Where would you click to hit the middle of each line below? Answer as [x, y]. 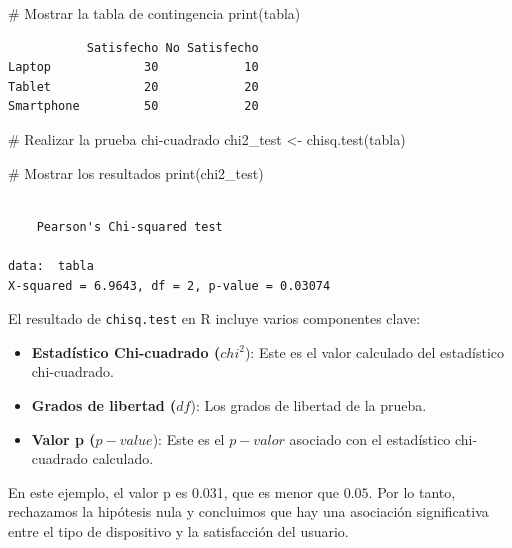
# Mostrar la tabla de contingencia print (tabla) [154, 13]
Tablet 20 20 [133, 86]
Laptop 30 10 [133, 67]
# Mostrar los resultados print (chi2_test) [136, 172]
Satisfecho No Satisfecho [172, 47]
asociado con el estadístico [370, 438]
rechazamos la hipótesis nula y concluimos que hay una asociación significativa [248, 511]
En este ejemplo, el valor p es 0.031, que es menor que [174, 491]
